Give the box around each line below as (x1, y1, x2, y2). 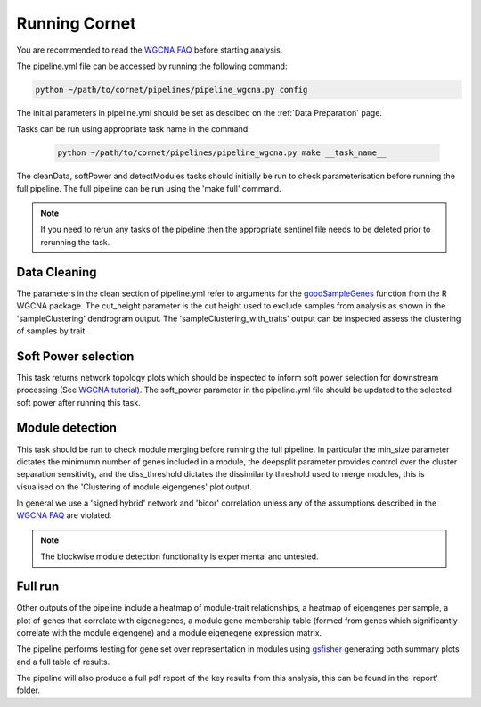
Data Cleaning (16, 264, 97, 280)
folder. (16, 685, 40, 695)
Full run (16, 580, 60, 595)
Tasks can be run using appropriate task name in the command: (16, 124, 251, 135)
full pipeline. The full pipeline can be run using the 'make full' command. (16, 183, 281, 193)
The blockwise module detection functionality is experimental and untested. (40, 551, 320, 562)
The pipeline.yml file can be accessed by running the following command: (16, 61, 288, 71)
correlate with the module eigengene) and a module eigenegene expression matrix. (16, 627, 322, 637)
